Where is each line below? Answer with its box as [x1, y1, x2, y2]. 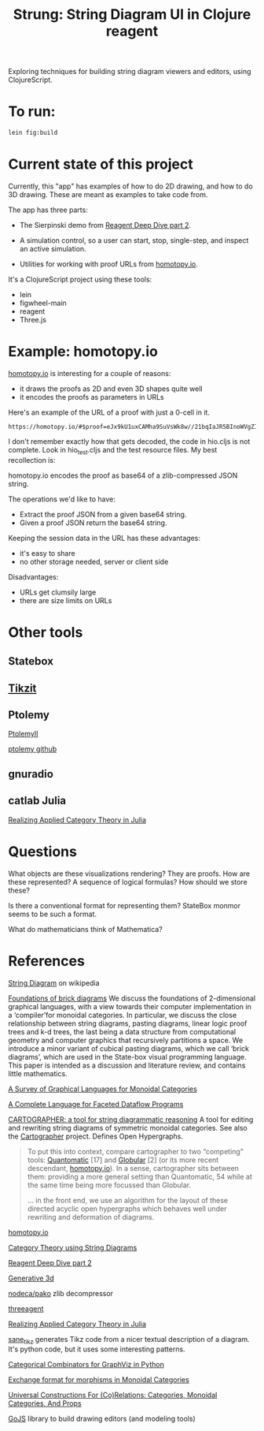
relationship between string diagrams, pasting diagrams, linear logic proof [8, 1019, 247, 1028]
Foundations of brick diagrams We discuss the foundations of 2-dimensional [8, 993, 256, 1003]
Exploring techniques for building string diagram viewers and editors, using [8, 67, 251, 76]
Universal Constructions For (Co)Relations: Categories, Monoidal [8, 1390, 218, 1400]
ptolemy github [8, 744, 57, 754]
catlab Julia [8, 794, 67, 807]
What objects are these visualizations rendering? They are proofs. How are [8, 869, 250, 878]
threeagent [8, 1303, 44, 1314]
